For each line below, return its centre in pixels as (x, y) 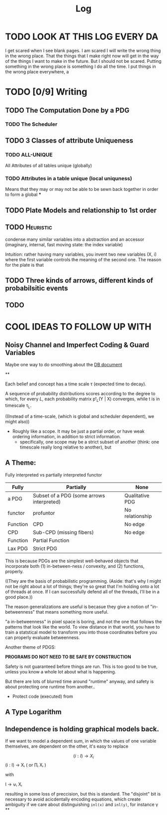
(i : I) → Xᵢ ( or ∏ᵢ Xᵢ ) (26, 765)
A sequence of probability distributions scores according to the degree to (80, 394)
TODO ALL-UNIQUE (29, 155)
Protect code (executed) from (43, 696)
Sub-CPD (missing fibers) (63, 532)
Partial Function (51, 540)
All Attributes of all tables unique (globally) (49, 165)
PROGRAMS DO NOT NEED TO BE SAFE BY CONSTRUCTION (68, 656)
